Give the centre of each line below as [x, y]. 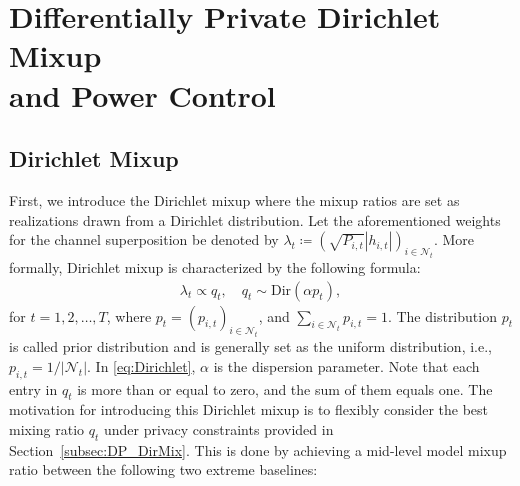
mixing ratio [47, 429]
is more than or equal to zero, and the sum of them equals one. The [285, 388]
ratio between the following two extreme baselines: [163, 469]
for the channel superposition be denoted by [144, 239]
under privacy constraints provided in [219, 429]
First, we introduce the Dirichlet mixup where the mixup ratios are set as [234, 199]
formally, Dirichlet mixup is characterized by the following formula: [215, 266]
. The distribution [442, 315]
